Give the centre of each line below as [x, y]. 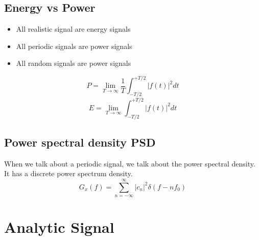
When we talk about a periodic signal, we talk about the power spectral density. [130, 163]
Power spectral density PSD [80, 142]
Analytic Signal [59, 227]
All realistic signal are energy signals [73, 29]
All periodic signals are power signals [74, 46]
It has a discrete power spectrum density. [68, 173]
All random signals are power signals [74, 63]
